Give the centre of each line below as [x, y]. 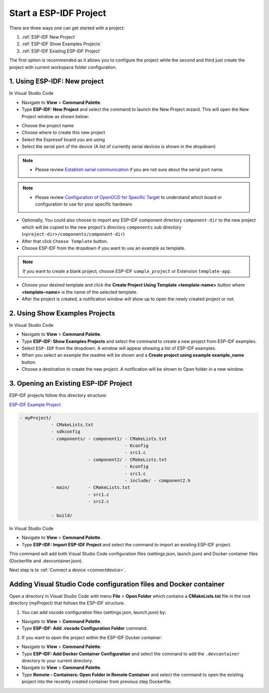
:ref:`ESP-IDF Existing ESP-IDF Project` [62, 51]
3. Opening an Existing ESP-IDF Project [71, 383]
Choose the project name [48, 125]
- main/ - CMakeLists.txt [91, 487]
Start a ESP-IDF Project [58, 13]
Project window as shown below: [56, 116]
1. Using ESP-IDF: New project [57, 82]
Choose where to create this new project [64, 133]
